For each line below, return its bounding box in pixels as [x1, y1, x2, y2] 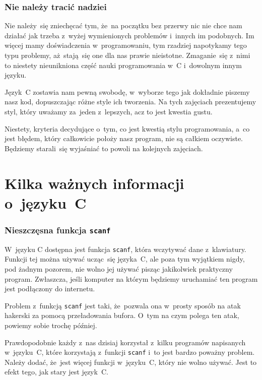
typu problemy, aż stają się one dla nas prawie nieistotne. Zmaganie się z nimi [5, 50, 250, 60]
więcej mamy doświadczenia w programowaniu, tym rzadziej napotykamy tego [5, 40, 247, 50]
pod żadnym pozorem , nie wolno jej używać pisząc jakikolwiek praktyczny [5, 263, 233, 274]
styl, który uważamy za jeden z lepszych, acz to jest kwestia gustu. [5, 106, 213, 116]
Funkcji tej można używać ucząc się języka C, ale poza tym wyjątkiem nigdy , [5, 254, 245, 264]
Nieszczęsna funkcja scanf [5, 223, 111, 236]
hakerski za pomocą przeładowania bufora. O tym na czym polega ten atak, [5, 310, 239, 321]
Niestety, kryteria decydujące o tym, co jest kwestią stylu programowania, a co [5, 123, 250, 134]
